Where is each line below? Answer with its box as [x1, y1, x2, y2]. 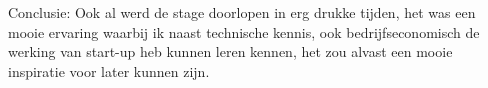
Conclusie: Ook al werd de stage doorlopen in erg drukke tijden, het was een [8, 2, 476, 22]
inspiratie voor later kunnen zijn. [8, 60, 210, 81]
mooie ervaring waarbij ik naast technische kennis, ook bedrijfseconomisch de [8, 21, 480, 42]
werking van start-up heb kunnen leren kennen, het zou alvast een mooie [8, 41, 453, 62]
